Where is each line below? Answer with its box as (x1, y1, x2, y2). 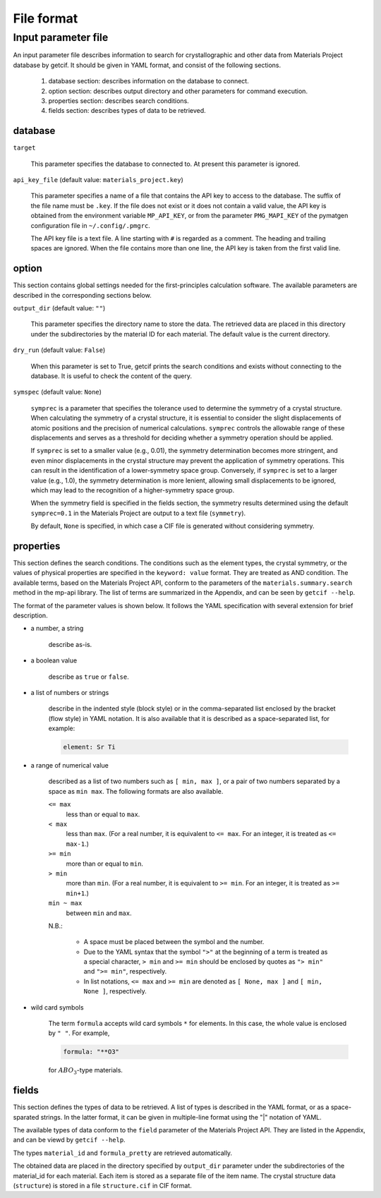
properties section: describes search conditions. (48, 96, 190, 105)
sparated (13, 1113, 40, 1121)
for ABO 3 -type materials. (48, 1066, 123, 1076)
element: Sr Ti (63, 743, 116, 751)
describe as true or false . (48, 672, 130, 681)
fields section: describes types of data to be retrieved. (48, 107, 206, 115)
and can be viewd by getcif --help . (13, 1136, 126, 1144)
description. (13, 611, 49, 619)
